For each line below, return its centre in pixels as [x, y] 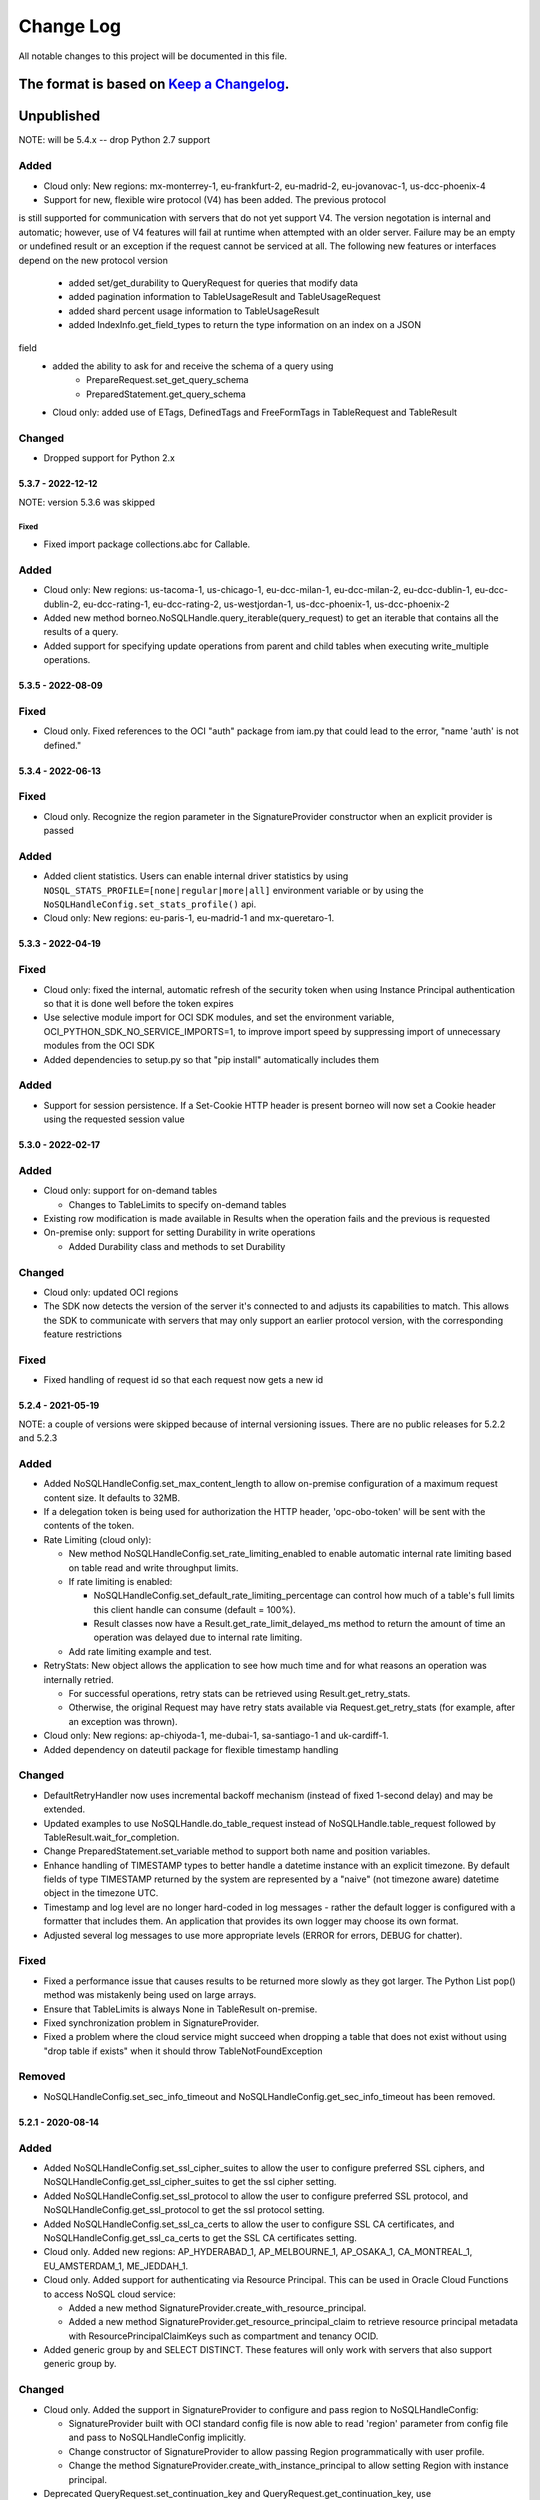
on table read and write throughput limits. [153, 1567]
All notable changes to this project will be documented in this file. [153, 56]
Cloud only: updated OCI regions [111, 1292]
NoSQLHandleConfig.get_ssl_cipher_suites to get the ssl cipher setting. [190, 2182]
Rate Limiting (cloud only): [97, 1539]
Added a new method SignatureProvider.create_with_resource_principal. [217, 2307]
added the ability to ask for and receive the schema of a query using [193, 366]
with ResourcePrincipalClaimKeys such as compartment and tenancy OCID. [223, 2336]
